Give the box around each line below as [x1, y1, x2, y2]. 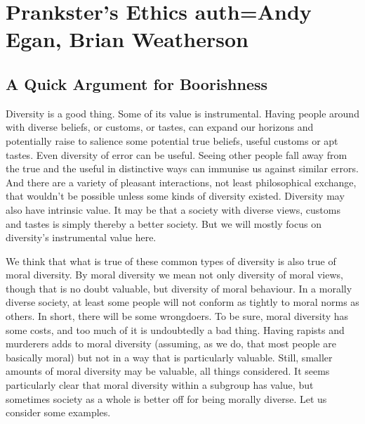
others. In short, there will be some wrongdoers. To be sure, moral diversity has [6, 309, 349, 323]
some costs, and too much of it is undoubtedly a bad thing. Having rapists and [6, 322, 345, 337]
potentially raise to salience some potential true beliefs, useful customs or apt [6, 133, 338, 148]
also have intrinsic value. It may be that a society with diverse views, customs [6, 202, 340, 217]
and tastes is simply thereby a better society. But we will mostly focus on [6, 216, 321, 231]
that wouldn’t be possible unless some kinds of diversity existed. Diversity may [6, 188, 345, 203]
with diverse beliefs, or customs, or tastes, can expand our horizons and [6, 120, 314, 134]
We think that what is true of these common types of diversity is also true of [6, 253, 336, 268]
